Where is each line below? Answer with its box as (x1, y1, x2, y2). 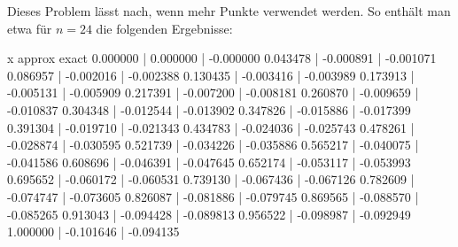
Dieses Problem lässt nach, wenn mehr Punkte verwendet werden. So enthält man (7, 2, 451, 19)
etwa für (7, 19, 52, 37)
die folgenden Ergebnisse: (96, 19, 233, 37)
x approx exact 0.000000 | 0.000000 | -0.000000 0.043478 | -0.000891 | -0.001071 (7, 49, 437, 67)
